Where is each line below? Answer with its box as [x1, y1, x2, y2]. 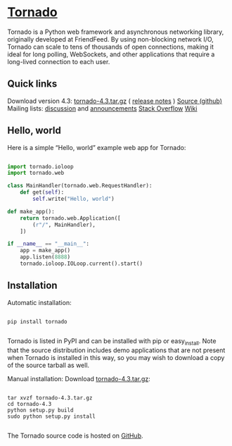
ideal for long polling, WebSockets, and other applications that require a [7, 50, 215, 58]
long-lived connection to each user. [7, 57, 110, 66]
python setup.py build [7, 407, 74, 414]
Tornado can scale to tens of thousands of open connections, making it [7, 42, 214, 51]
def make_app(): [7, 208, 55, 215]
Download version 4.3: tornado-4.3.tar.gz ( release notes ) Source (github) [7, 97, 223, 105]
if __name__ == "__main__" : [7, 240, 90, 247]
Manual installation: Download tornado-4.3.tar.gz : [7, 374, 151, 383]
